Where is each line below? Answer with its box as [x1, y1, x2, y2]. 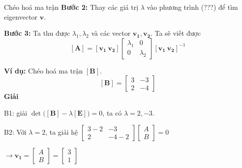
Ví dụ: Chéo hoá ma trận [4, 65, 83, 75]
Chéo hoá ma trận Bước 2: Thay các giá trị [4, 2, 139, 12]
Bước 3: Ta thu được [4, 28, 70, 38]
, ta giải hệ [45, 126, 78, 137]
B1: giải [4, 107, 28, 118]
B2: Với [4, 126, 27, 137]
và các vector [91, 28, 131, 38]
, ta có [102, 107, 122, 118]
